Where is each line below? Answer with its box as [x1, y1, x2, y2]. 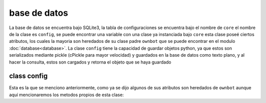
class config [9, 72, 48, 80]
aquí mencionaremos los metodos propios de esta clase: [9, 92, 124, 98]
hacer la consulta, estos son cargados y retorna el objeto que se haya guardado [9, 59, 171, 65]
